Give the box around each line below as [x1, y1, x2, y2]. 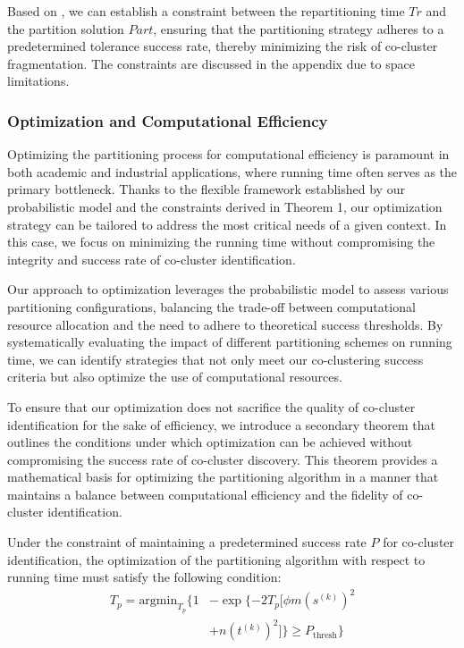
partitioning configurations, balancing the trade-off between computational [7, 297, 416, 316]
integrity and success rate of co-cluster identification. [7, 249, 296, 268]
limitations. [7, 72, 70, 90]
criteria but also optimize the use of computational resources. [7, 367, 342, 386]
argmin [139, 594, 178, 608]
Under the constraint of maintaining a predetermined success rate [7, 533, 367, 551]
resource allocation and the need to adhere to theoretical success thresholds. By [7, 315, 443, 333]
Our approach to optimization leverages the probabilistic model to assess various [7, 280, 449, 299]
